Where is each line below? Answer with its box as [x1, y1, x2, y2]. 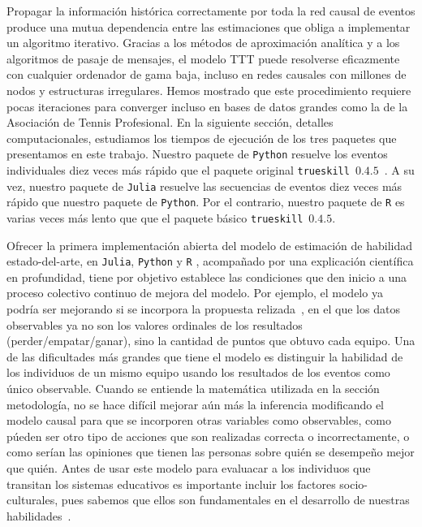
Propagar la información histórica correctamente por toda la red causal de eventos [6, 2, 416, 19]
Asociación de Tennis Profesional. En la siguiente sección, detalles [6, 114, 334, 131]
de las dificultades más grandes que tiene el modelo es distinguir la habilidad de [6, 348, 403, 365]
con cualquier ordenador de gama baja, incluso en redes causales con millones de [6, 66, 407, 83]
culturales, [6, 491, 58, 508]
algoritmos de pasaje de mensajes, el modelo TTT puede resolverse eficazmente [6, 50, 400, 67]
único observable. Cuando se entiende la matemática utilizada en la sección [6, 380, 380, 397]
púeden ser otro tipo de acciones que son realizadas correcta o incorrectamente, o [6, 427, 410, 444]
